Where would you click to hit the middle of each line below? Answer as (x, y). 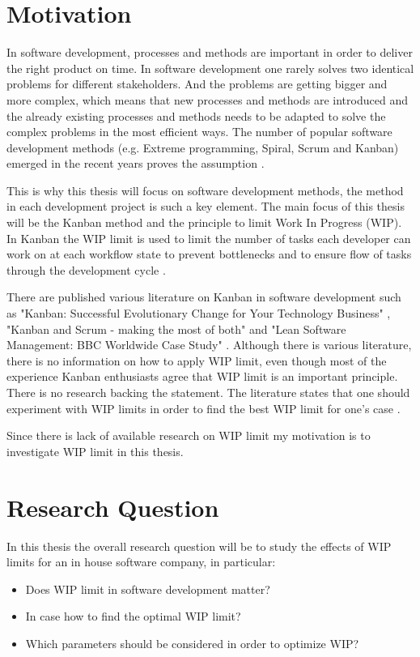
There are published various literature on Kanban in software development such (204, 297)
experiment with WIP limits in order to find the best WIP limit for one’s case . (204, 408)
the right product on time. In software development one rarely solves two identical (210, 68)
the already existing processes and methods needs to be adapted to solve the (196, 115)
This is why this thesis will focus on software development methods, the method (205, 190)
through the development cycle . (86, 269)
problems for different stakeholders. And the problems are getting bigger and (197, 84)
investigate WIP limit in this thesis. (95, 451)
